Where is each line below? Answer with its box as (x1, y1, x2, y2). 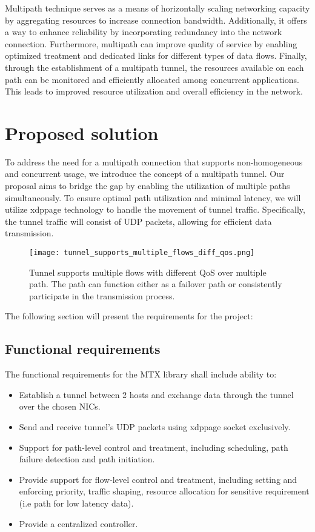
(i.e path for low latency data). (19, 497, 134, 510)
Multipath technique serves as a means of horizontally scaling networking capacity (5, 2, 310, 14)
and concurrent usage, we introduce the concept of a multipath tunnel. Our (5, 167, 285, 180)
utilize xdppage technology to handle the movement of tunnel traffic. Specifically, (5, 203, 305, 216)
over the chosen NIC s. (19, 400, 101, 413)
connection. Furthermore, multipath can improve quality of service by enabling (5, 37, 297, 50)
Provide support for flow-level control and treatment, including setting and (19, 473, 297, 485)
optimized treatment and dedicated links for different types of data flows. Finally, (5, 49, 307, 62)
